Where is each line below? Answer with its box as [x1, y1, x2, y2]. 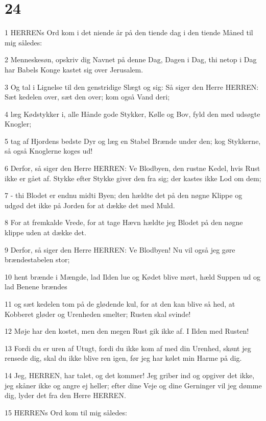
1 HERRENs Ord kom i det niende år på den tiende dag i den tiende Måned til [5, 27, 253, 38]
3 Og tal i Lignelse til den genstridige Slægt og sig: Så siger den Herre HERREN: [5, 81, 259, 92]
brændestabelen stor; [5, 254, 70, 265]
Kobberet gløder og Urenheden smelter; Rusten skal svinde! [5, 308, 191, 319]
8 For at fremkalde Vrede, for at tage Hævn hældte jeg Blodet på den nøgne [5, 217, 243, 228]
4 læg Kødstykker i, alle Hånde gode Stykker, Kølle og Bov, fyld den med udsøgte [5, 108, 260, 119]
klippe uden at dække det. [5, 227, 86, 238]
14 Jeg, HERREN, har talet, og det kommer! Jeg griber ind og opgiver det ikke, [5, 369, 255, 380]
